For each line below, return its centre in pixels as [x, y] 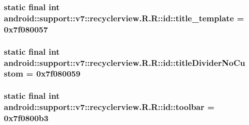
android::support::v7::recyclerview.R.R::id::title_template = [124, 18]
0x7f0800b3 [26, 118]
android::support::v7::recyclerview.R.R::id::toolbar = [109, 107]
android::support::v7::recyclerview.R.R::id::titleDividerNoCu [125, 62]
